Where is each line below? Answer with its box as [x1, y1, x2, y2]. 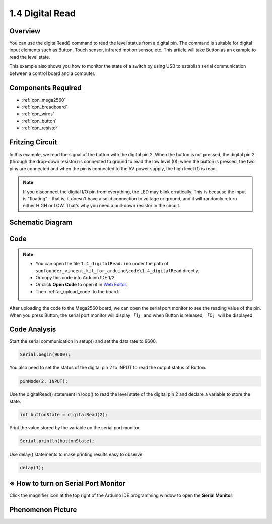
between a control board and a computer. [9, 70, 96, 77]
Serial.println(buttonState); [20, 438, 95, 444]
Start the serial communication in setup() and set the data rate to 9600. [9, 338, 157, 344]
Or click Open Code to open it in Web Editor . [35, 282, 128, 288]
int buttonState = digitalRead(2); [20, 412, 108, 417]
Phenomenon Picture [9, 505, 77, 514]
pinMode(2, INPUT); [20, 378, 68, 384]
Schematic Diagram [9, 218, 73, 227]
